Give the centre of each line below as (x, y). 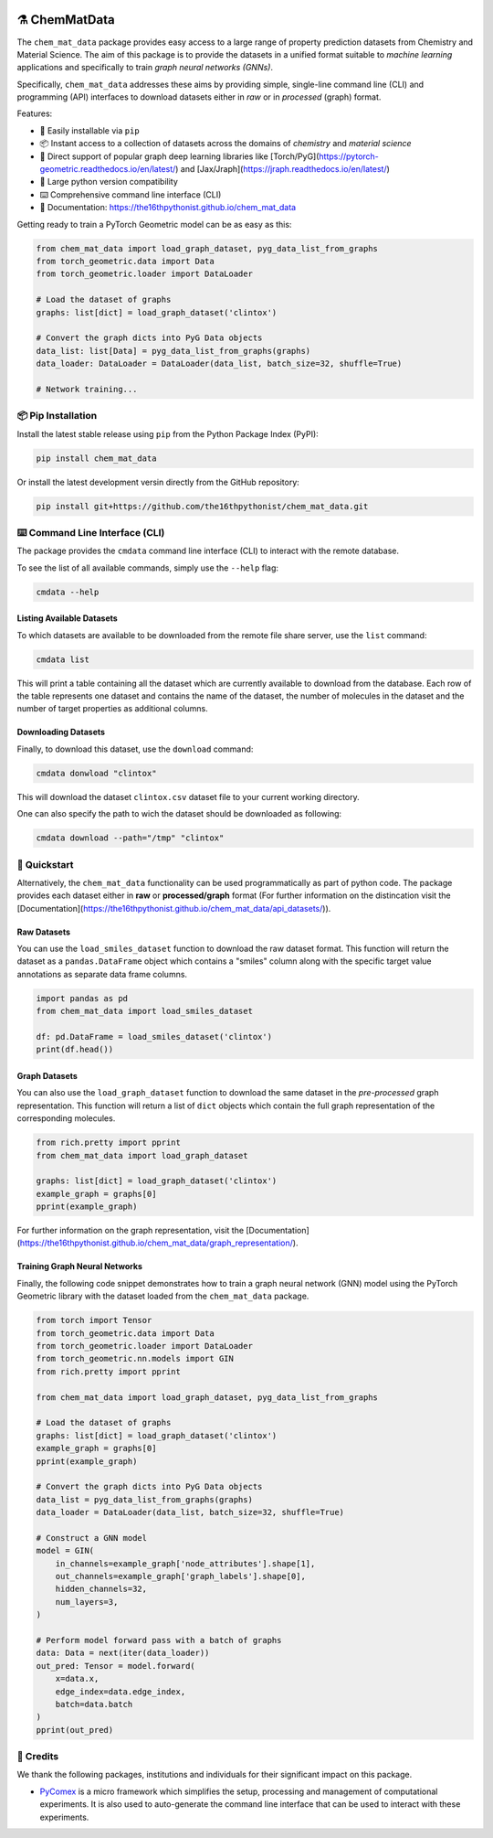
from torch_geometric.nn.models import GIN (135, 1359)
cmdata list (63, 659)
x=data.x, (77, 1679)
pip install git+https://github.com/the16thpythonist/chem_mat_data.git (202, 506)
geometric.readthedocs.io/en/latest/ (108, 169)
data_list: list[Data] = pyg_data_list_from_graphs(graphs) (173, 351)
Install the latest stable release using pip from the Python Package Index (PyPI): (168, 433)
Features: (35, 113)
